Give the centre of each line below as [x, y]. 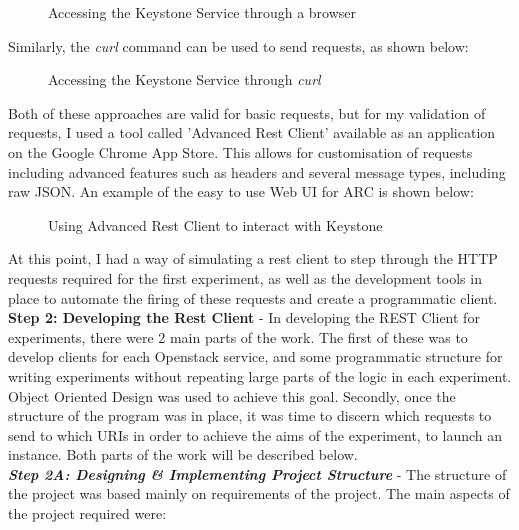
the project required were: [87, 513]
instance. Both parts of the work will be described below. [183, 454]
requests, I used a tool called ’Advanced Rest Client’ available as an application [252, 132]
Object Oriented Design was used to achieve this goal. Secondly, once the [232, 395]
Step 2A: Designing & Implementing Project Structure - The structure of [257, 473]
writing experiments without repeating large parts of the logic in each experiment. [260, 375]
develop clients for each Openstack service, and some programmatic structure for [255, 356]
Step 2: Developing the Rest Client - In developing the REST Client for [244, 317]
